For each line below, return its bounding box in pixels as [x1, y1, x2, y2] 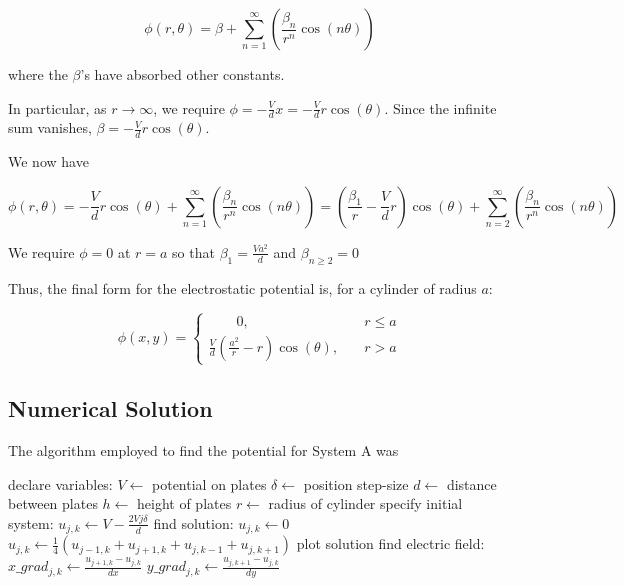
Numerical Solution [8, 393, 213, 424]
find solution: [153, 512, 234, 533]
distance [446, 473, 497, 494]
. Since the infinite [384, 97, 497, 118]
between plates [8, 493, 98, 514]
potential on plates [152, 473, 267, 494]
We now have [8, 151, 89, 172]
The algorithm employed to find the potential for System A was [8, 440, 399, 460]
